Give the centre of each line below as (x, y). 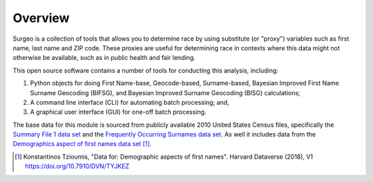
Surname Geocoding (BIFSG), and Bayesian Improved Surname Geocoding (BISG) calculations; (165, 92)
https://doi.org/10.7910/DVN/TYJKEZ (77, 166)
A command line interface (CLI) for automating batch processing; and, (130, 102)
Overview (41, 18)
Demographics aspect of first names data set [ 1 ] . (82, 144)
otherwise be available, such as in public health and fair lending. (104, 58)
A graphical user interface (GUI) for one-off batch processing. (118, 112)
